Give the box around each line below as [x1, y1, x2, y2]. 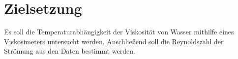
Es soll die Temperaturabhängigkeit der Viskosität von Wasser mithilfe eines [4, 27, 234, 37]
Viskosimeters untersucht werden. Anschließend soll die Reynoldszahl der [4, 36, 224, 46]
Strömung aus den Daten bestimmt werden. [4, 46, 135, 56]
